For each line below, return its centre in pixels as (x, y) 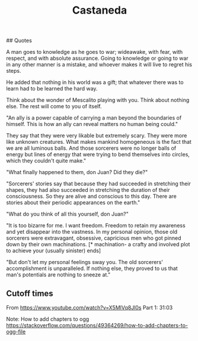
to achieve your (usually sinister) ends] (54, 251)
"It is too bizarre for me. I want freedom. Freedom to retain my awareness (96, 226)
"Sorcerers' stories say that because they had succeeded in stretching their (98, 184)
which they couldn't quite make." (46, 161)
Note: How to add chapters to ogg (48, 319)
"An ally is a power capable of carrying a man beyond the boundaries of (94, 118)
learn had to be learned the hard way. (52, 89)
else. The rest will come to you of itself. (54, 107)
